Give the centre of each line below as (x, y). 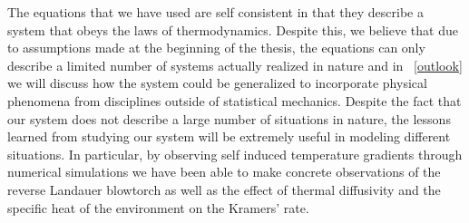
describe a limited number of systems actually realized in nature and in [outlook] (235, 65)
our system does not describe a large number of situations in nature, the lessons (229, 118)
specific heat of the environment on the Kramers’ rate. (158, 207)
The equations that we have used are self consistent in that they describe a (215, 12)
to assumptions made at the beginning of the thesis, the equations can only (216, 48)
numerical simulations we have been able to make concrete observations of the (224, 172)
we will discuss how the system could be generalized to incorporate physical (217, 83)
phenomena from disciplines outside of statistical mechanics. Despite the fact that (234, 100)
